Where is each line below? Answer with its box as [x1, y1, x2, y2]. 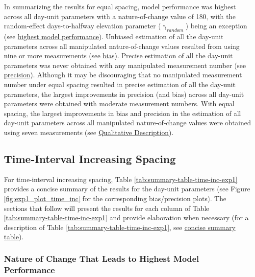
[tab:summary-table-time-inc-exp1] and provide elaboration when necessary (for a [4, 212, 249, 223]
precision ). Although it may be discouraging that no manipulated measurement [4, 69, 242, 80]
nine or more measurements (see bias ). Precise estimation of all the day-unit [4, 50, 233, 61]
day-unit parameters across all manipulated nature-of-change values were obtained [4, 117, 251, 128]
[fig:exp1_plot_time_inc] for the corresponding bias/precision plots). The [4, 193, 227, 203]
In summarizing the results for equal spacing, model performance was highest [4, 1, 236, 11]
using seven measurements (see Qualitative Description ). [4, 127, 174, 137]
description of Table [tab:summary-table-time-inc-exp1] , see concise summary [4, 222, 236, 232]
